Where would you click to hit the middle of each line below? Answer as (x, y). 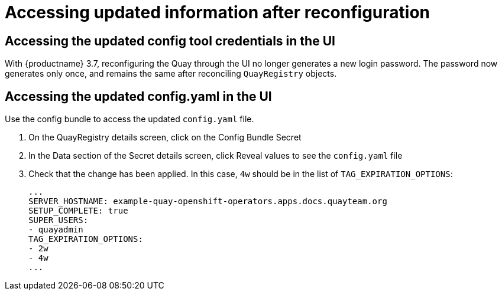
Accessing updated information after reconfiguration (218, 12)
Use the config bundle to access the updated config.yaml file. (129, 119)
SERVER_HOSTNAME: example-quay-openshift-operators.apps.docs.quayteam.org (208, 201)
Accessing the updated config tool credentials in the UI (170, 41)
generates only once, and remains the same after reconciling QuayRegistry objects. (171, 74)
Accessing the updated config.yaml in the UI (138, 96)
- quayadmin (56, 230)
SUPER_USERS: (59, 220)
